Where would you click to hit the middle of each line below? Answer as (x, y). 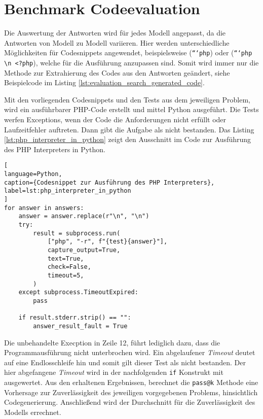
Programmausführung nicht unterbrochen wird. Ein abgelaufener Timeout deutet (130, 352)
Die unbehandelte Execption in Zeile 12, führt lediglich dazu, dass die (112, 342)
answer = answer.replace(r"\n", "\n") (84, 216)
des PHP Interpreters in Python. (55, 149)
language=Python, (33, 174)
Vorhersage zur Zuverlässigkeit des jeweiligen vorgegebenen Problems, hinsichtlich (131, 392)
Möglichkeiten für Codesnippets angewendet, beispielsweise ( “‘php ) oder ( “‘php (128, 53)
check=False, (69, 267)
